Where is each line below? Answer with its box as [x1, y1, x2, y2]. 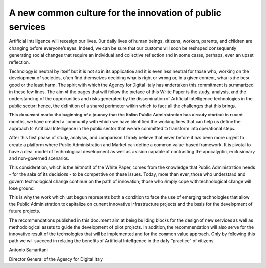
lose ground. [9, 185, 35, 191]
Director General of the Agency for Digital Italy [9, 256, 103, 262]
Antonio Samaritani [9, 247, 48, 253]
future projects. [9, 208, 40, 214]
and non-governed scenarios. [9, 155, 70, 161]
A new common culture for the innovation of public [9, 7, 222, 18]
